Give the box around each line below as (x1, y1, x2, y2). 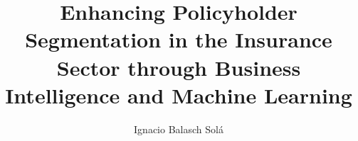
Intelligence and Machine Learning (5, 80, 352, 109)
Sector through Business (56, 52, 301, 81)
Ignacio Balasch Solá (134, 121, 223, 136)
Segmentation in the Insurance (25, 25, 332, 54)
